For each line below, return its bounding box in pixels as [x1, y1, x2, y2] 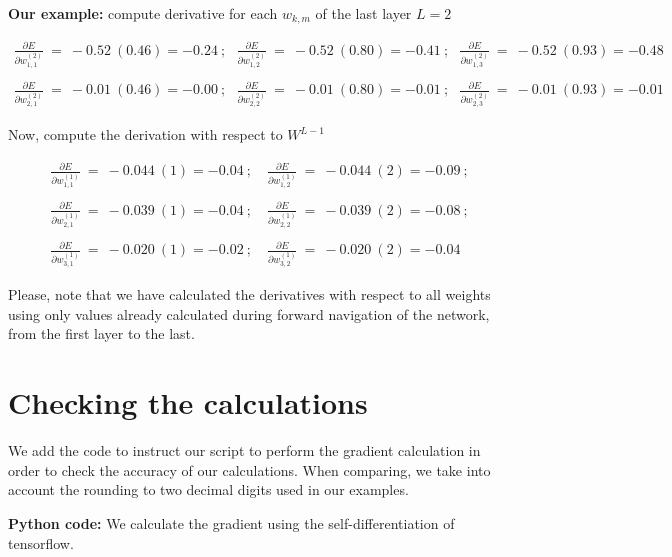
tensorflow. [8, 532, 74, 553]
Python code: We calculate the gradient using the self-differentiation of [8, 512, 455, 533]
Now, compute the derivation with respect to [8, 124, 283, 145]
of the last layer [315, 3, 412, 23]
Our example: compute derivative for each [8, 3, 278, 23]
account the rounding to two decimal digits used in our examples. [8, 479, 409, 500]
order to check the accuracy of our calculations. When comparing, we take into [8, 459, 491, 480]
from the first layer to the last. [8, 323, 195, 344]
